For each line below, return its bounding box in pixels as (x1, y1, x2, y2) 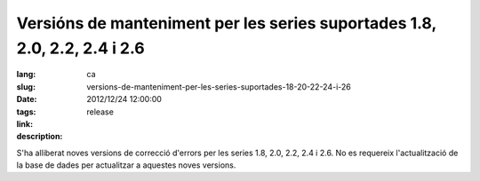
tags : (16, 106, 36, 117)
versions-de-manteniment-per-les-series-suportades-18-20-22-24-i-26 (86, 81, 351, 92)
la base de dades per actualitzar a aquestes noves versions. (16, 160, 236, 170)
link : (16, 118, 34, 129)
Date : (16, 94, 37, 105)
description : (16, 131, 63, 142)
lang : (16, 69, 36, 80)
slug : (16, 81, 36, 92)
